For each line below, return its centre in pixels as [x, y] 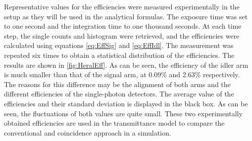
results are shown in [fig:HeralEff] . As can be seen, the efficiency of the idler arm [126, 65]
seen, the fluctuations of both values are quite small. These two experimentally [123, 113]
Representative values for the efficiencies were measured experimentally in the [122, 6]
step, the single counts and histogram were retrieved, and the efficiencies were [122, 35]
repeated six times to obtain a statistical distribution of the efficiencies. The [119, 55]
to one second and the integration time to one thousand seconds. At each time [123, 26]
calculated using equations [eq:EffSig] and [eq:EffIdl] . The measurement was [119, 45]
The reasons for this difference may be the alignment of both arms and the [117, 84]
